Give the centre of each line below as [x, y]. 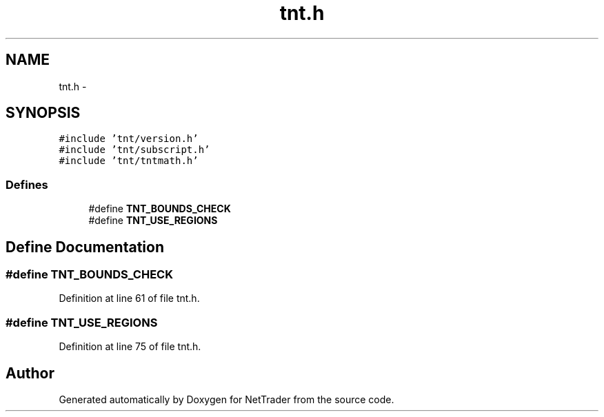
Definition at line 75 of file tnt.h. [130, 347]
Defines [27, 184]
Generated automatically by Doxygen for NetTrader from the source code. [226, 399]
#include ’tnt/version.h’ [129, 139]
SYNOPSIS [43, 113]
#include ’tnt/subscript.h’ [134, 150]
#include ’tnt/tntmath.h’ [129, 161]
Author [30, 373]
